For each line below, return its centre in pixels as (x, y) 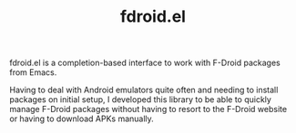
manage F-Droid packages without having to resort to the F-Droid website (148, 109)
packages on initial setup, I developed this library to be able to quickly (140, 100)
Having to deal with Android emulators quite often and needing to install (144, 90)
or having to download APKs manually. (82, 119)
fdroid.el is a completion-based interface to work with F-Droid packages (145, 63)
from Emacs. (33, 72)
